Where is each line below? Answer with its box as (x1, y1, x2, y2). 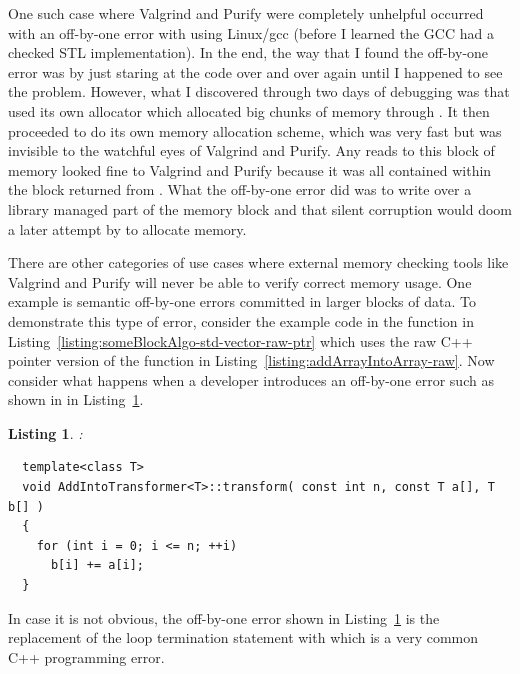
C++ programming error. (8, 646, 165, 667)
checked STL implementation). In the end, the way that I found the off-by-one (8, 42, 489, 63)
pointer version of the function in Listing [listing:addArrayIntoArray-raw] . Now (8, 350, 495, 371)
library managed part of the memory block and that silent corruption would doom (8, 198, 512, 219)
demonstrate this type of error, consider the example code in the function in (8, 310, 474, 331)
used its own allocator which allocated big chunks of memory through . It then (8, 100, 490, 121)
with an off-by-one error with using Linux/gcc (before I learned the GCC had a (8, 22, 494, 43)
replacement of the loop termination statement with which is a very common (8, 627, 479, 648)
